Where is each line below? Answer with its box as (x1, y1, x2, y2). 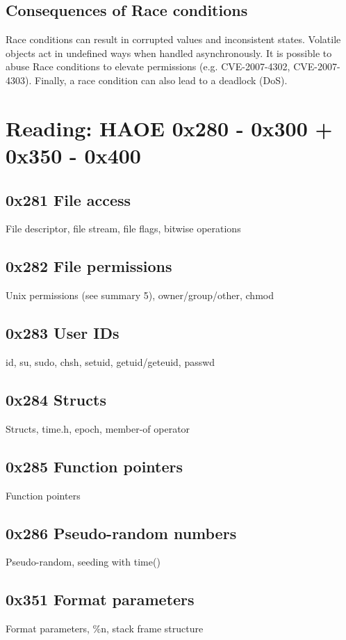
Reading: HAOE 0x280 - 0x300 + (6, 113, 333, 142)
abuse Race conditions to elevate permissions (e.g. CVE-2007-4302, (6, 59, 290, 74)
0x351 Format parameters (6, 589, 195, 610)
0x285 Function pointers (6, 455, 183, 477)
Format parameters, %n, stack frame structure (6, 621, 204, 636)
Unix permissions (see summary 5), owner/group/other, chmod (6, 288, 274, 303)
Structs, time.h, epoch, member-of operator (6, 421, 190, 435)
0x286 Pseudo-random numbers (6, 522, 237, 543)
